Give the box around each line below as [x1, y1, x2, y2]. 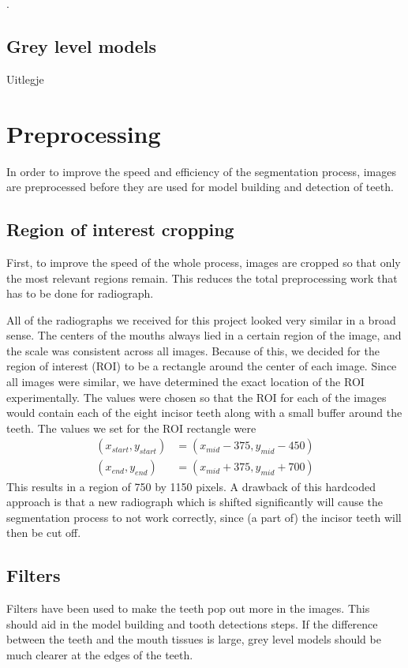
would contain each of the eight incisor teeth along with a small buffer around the [6, 404, 402, 421]
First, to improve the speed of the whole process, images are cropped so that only [6, 253, 401, 270]
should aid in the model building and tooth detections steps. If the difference [6, 615, 378, 632]
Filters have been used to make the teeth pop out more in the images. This [6, 600, 370, 617]
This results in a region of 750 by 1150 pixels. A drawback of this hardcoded [6, 478, 376, 494]
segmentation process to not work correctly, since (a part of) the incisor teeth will [6, 509, 402, 525]
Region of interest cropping [6, 217, 234, 242]
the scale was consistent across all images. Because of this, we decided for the [6, 342, 380, 358]
